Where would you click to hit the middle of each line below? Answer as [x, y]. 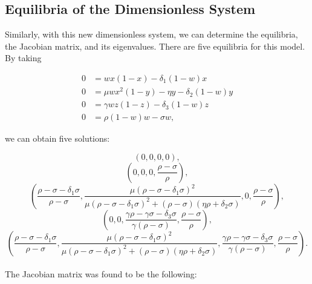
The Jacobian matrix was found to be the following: [101, 274]
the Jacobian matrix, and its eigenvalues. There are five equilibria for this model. [155, 46]
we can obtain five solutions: [57, 138]
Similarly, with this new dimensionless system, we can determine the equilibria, [151, 34]
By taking [23, 58]
